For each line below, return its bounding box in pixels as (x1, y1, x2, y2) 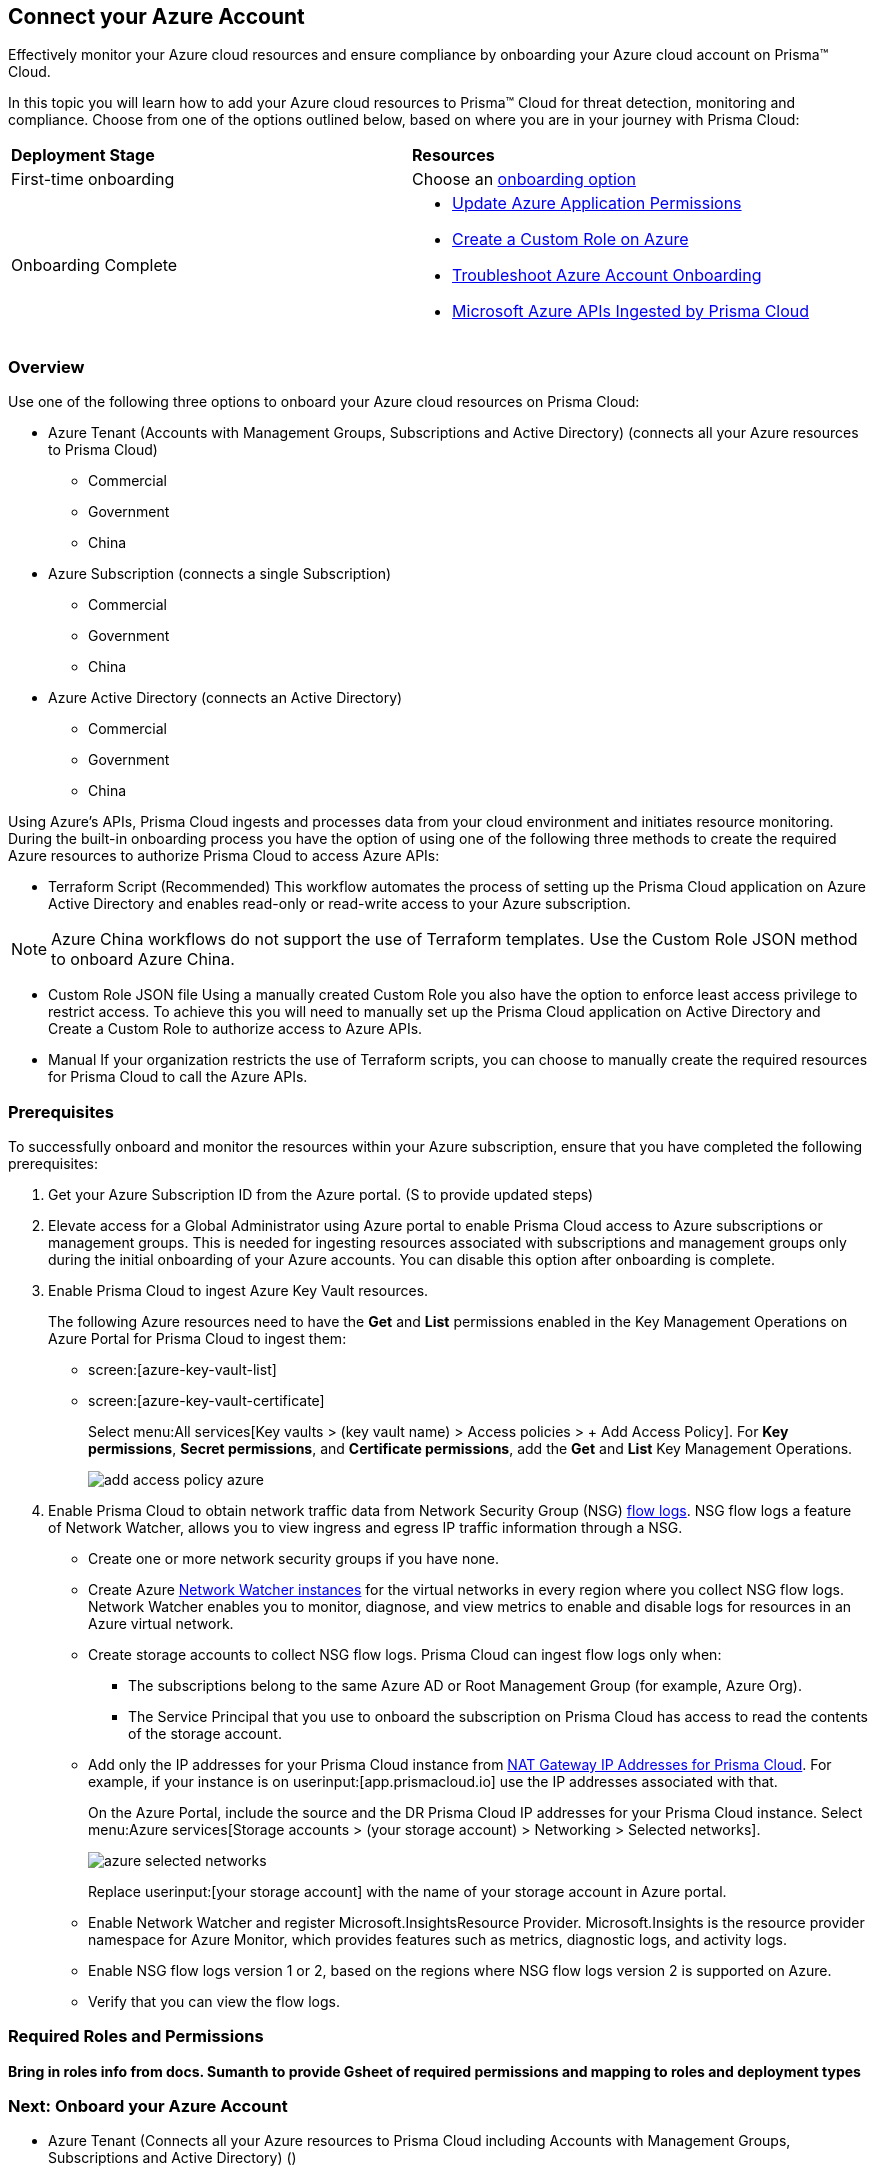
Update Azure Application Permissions (452, 193, 742, 214)
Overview (8, 356, 85, 377)
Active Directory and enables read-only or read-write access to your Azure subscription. (48, 895, 631, 913)
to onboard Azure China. (51, 949, 235, 970)
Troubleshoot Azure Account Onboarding (452, 265, 762, 286)
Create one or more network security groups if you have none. (88, 1549, 500, 1567)
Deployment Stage (11, 145, 155, 166)
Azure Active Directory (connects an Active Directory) (48, 689, 403, 707)
